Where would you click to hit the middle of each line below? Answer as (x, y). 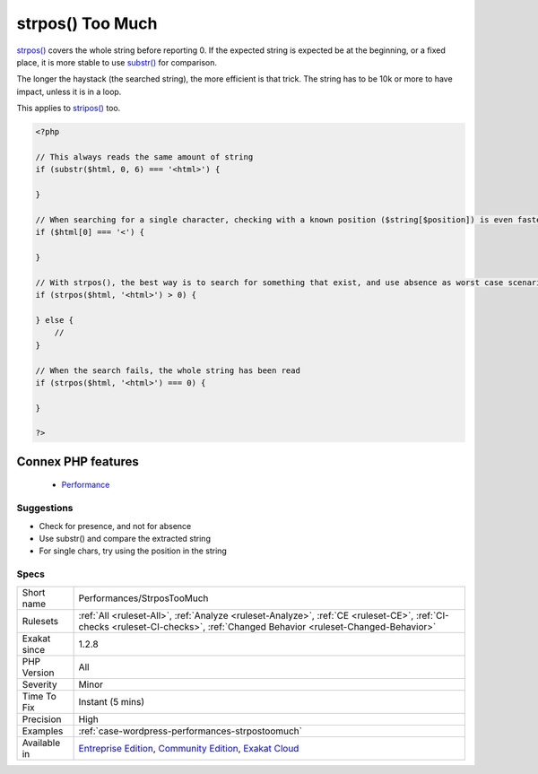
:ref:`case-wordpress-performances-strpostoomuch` (190, 731)
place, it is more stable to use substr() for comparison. (117, 62)
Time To (39, 696)
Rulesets (40, 621)
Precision (42, 719)
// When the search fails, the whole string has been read (168, 370)
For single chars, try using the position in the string (133, 551)
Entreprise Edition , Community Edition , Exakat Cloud (189, 748)
